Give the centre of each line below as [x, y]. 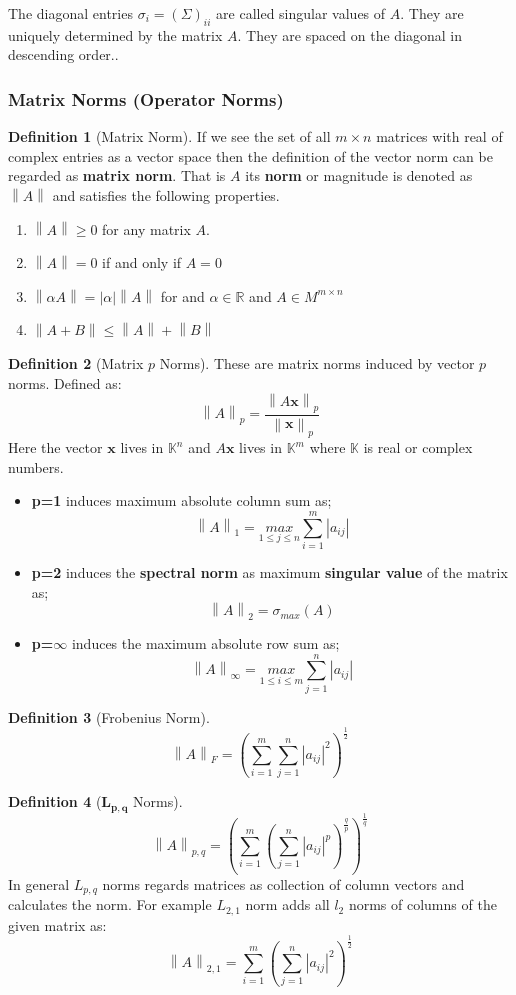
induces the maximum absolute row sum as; [205, 642]
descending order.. [63, 54]
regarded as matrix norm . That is [117, 175]
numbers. [36, 466]
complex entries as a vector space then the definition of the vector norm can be [250, 155]
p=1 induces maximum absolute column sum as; [181, 500]
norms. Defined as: [65, 382]
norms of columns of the [422, 904]
